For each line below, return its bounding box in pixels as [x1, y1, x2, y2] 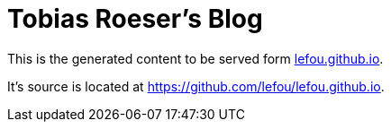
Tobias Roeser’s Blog [7, 4, 263, 34]
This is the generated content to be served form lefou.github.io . [7, 50, 384, 66]
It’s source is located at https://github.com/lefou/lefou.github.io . [7, 78, 385, 94]
